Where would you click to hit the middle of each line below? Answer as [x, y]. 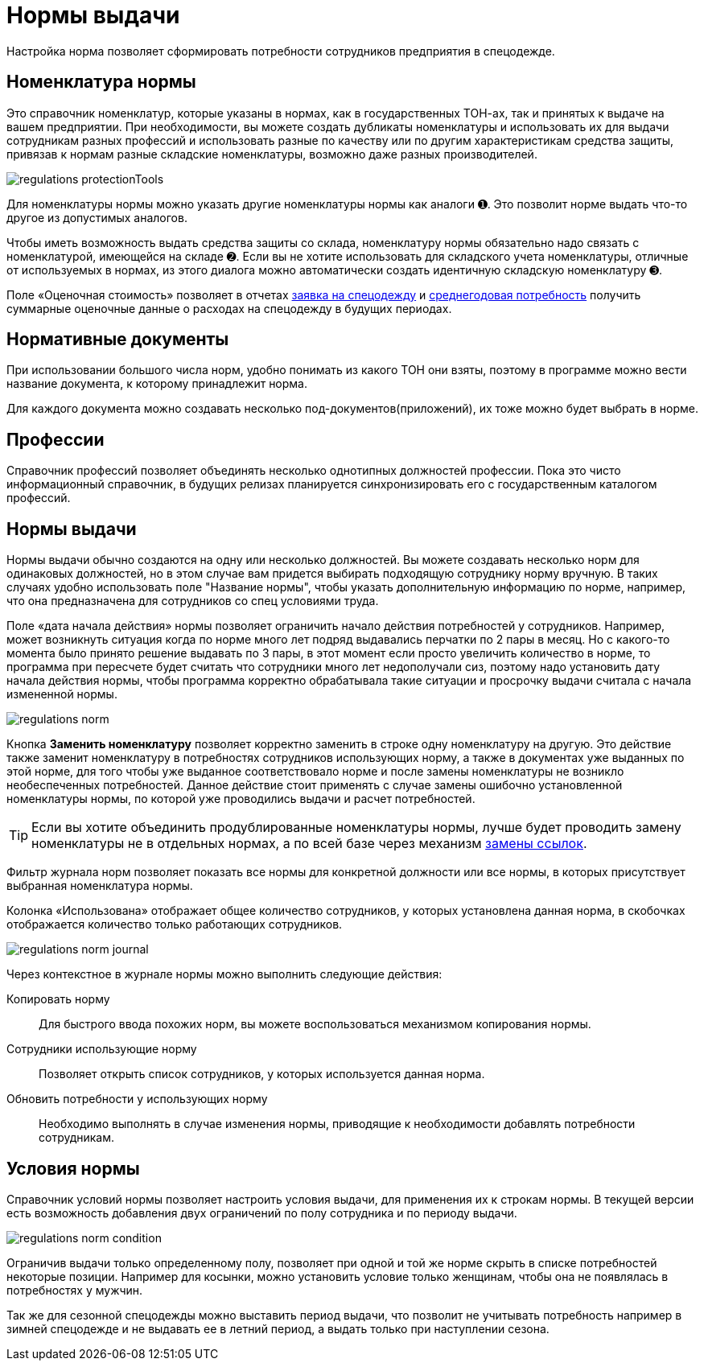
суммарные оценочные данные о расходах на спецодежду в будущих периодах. [229, 308]
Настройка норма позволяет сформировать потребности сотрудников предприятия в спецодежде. [281, 51]
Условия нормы [73, 1168]
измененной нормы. [62, 694]
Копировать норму [58, 999]
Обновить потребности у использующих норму [137, 1099]
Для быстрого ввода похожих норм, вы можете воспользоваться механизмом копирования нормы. [315, 1024]
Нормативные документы [118, 340]
